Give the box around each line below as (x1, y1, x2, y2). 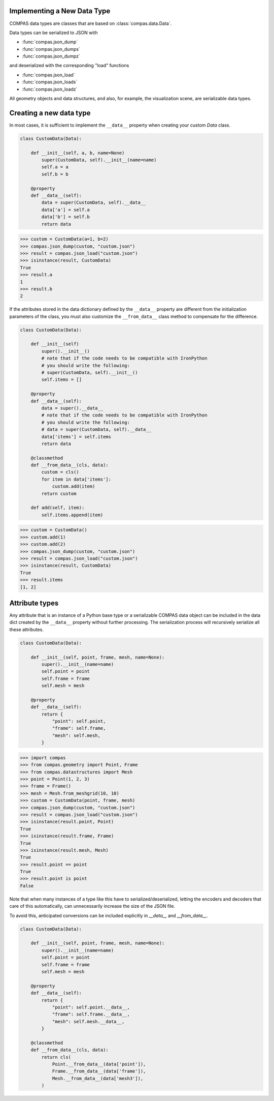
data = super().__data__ (41, 405, 104, 411)
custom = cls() (41, 469, 80, 475)
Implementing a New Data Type (9, 7, 111, 15)
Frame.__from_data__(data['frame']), (52, 1068, 146, 1074)
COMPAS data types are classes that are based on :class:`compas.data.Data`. (9, 20, 172, 26)
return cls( (41, 1054, 71, 1060)
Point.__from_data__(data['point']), (52, 1061, 146, 1067)
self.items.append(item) (41, 512, 104, 518)
